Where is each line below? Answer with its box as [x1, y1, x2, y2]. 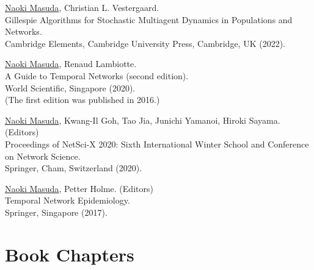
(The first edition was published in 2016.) [5, 93, 160, 106]
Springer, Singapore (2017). [5, 205, 108, 218]
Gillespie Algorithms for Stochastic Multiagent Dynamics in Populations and [5, 13, 293, 26]
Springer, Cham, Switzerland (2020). [5, 162, 142, 174]
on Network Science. [5, 149, 81, 162]
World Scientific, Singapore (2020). [5, 81, 136, 94]
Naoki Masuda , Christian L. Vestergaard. [5, 1, 159, 13]
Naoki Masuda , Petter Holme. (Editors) [5, 182, 153, 194]
